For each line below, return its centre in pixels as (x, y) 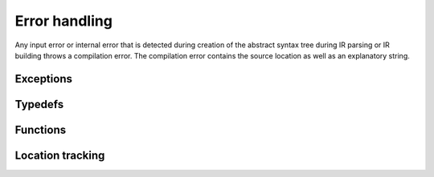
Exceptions (43, 79)
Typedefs (39, 104)
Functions (41, 129)
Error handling (63, 21)
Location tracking (60, 155)
